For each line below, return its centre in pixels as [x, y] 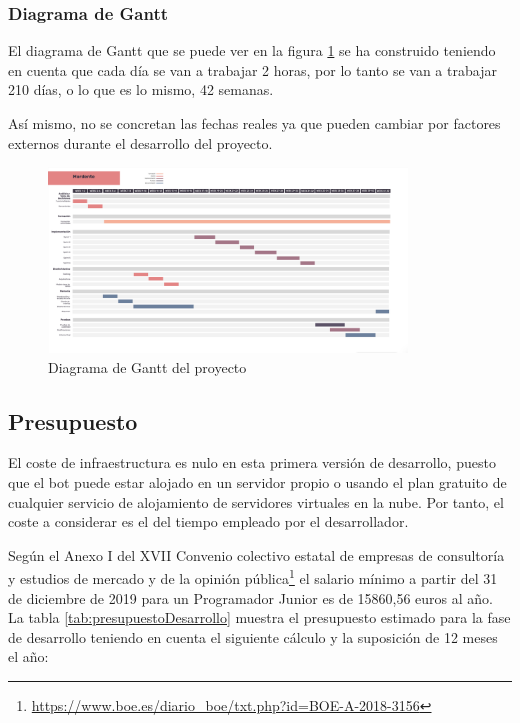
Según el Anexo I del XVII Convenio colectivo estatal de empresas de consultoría [256, 554]
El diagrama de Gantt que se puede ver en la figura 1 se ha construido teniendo [252, 50]
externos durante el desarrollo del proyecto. [140, 142]
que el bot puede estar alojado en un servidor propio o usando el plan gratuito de [257, 481]
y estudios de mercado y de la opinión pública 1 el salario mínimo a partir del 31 [253, 577]
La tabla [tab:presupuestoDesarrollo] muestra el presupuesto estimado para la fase [259, 617]
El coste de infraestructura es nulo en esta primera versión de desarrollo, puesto [252, 462]
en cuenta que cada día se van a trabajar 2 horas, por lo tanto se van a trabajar [252, 69]
